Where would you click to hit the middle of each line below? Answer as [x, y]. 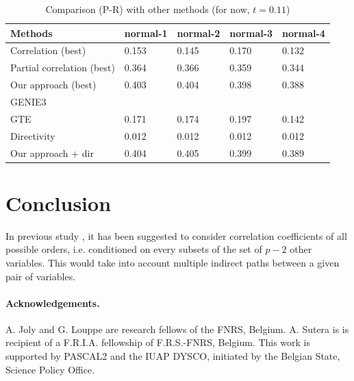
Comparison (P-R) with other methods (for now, [148, 9]
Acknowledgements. [53, 303]
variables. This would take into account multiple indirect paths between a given [173, 262]
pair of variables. [41, 276]
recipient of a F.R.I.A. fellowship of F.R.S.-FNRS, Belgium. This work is [158, 342]
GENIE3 [28, 101]
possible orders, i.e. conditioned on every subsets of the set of [134, 249]
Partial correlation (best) [63, 67]
